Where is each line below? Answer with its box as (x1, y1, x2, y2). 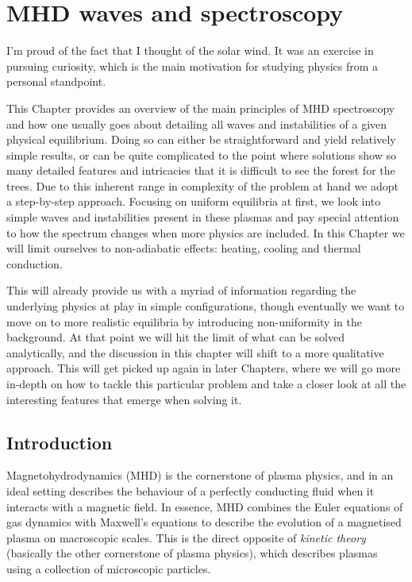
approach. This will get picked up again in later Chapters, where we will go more (6, 360, 401, 376)
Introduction (6, 430, 113, 454)
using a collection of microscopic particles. (6, 560, 211, 576)
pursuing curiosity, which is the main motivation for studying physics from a (6, 57, 379, 74)
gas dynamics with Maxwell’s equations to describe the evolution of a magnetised (6, 514, 402, 530)
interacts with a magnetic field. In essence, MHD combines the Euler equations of (6, 498, 403, 515)
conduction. (6, 255, 63, 272)
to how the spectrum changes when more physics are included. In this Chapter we (6, 224, 405, 241)
